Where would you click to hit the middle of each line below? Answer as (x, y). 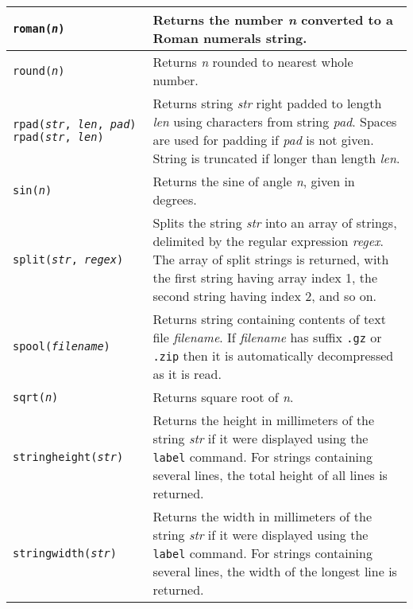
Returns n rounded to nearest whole (253, 62)
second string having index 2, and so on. (265, 296)
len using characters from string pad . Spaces (275, 121)
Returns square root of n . (223, 397)
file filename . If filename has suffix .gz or (267, 337)
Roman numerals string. (230, 38)
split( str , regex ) (68, 259)
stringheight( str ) (68, 457)
